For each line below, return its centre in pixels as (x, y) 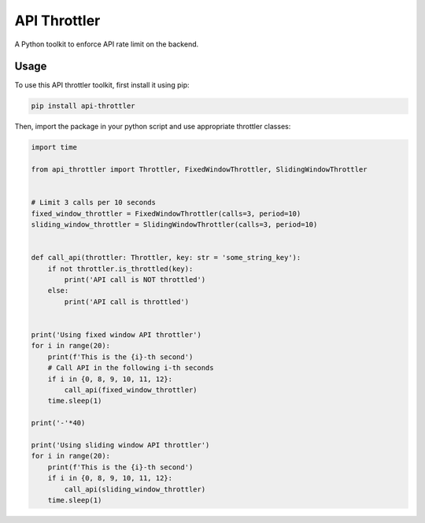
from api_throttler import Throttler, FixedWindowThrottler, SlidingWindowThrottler (199, 170)
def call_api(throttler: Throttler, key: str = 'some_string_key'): (166, 258)
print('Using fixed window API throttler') (116, 335)
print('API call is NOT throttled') (135, 280)
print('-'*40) (58, 423)
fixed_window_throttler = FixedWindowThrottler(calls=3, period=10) (166, 213)
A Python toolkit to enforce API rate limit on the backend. (107, 44)
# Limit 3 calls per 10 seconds (94, 202)
